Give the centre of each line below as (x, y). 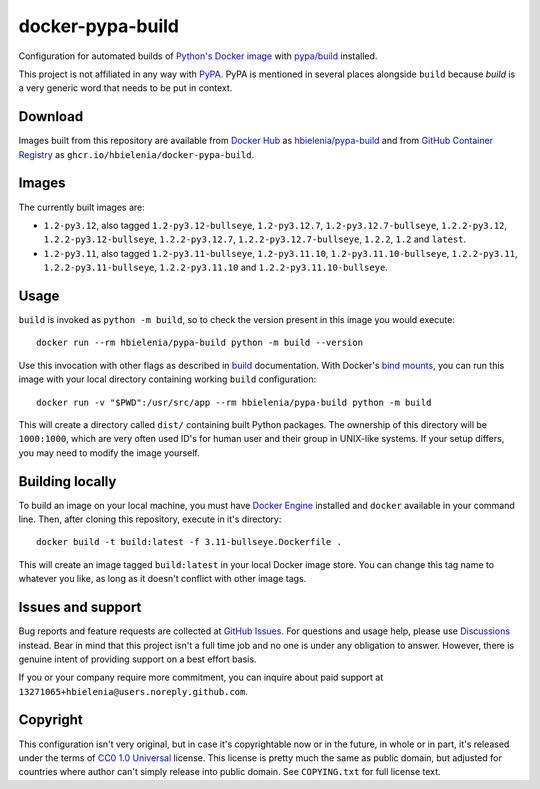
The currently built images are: (81, 207)
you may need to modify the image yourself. (109, 452)
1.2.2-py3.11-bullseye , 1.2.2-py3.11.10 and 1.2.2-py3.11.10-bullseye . (216, 267)
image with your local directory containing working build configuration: (167, 379)
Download (51, 116)
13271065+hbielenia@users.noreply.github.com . (133, 691)
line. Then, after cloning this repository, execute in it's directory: (150, 519)
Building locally (67, 481)
